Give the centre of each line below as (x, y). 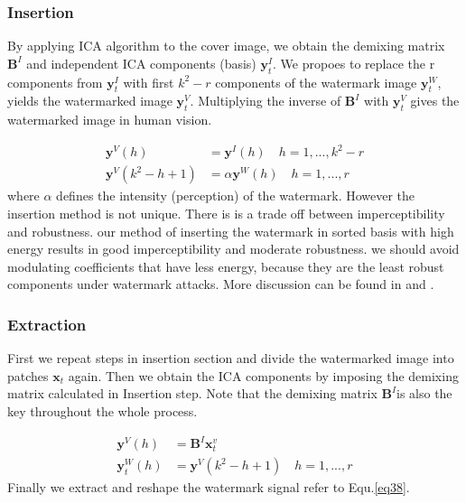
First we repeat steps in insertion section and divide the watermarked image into (231, 358)
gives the (435, 101)
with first (149, 82)
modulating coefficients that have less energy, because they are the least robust (226, 266)
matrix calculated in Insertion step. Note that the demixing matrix (192, 393)
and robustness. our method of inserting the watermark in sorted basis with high (231, 231)
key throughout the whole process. (103, 410)
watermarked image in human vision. (110, 120)
